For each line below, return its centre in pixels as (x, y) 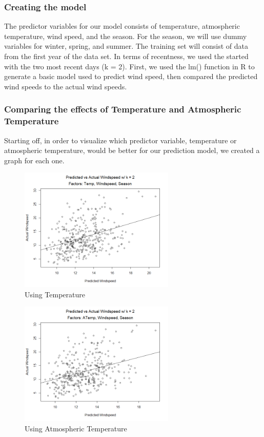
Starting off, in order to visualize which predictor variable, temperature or (120, 140)
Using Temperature (55, 294)
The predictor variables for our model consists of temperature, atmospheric (122, 26)
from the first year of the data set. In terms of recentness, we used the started (126, 56)
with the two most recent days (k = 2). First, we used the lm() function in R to (129, 66)
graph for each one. (34, 160)
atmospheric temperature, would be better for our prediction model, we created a (132, 150)
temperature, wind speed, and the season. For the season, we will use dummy (126, 36)
